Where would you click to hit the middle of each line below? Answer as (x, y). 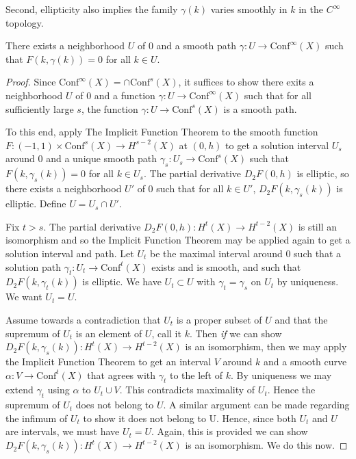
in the (311, 9)
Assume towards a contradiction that (83, 319)
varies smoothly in (249, 9)
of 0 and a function (115, 95)
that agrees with (122, 375)
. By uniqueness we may (281, 375)
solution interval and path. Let (70, 253)
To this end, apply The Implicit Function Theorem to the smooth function (162, 132)
